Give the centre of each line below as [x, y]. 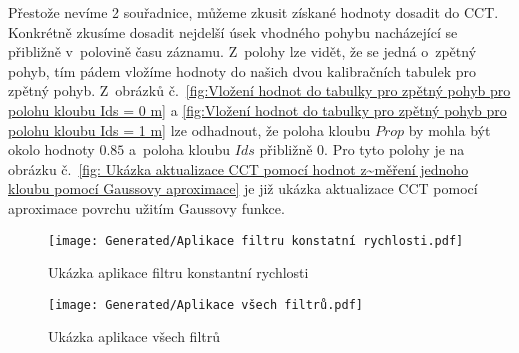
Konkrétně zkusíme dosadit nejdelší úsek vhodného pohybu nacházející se [233, 31]
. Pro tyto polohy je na [394, 149]
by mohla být [449, 129]
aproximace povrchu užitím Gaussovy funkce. [146, 207]
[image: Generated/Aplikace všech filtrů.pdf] [205, 304]
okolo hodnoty [51, 149]
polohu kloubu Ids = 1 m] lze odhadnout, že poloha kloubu [189, 129]
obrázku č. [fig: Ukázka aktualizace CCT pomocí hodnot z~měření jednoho [238, 168]
